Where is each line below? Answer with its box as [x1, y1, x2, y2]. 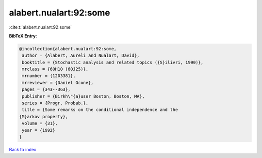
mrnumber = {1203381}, [22, 73, 76, 79]
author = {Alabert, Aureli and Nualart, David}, [22, 53, 140, 58]
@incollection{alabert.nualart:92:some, [19, 46, 116, 51]
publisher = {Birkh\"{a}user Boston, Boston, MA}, [22, 94, 145, 99]
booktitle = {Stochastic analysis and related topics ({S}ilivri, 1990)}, [22, 60, 204, 65]
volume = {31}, [22, 121, 58, 126]
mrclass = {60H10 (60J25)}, [22, 66, 89, 72]
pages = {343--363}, [22, 87, 71, 92]
